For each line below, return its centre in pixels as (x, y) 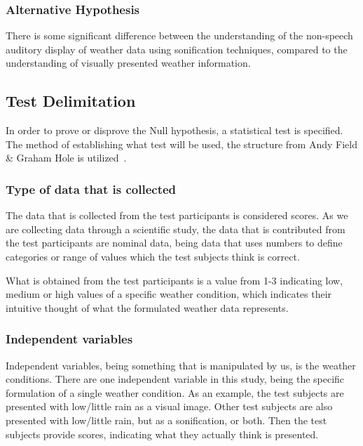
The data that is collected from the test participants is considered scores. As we (177, 215)
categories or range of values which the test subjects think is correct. (153, 256)
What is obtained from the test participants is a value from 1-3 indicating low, (174, 280)
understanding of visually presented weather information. (128, 63)
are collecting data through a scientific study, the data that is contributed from (176, 229)
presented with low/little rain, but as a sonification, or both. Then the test (166, 420)
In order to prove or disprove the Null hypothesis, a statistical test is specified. (174, 130)
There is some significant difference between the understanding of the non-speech (179, 35)
